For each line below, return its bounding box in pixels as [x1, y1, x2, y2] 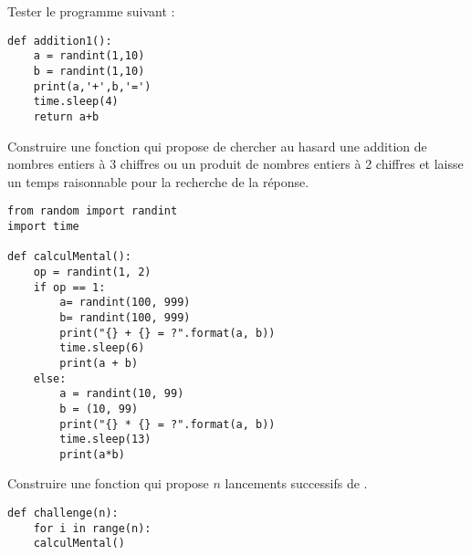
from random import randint [7, 204, 178, 218]
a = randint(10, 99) [59, 387, 184, 401]
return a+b [33, 110, 99, 123]
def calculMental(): [7, 250, 132, 264]
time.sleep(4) [33, 95, 119, 109]
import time [7, 219, 79, 233]
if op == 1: [33, 280, 106, 294]
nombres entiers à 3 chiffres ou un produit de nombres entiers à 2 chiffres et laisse [7, 154, 464, 173]
